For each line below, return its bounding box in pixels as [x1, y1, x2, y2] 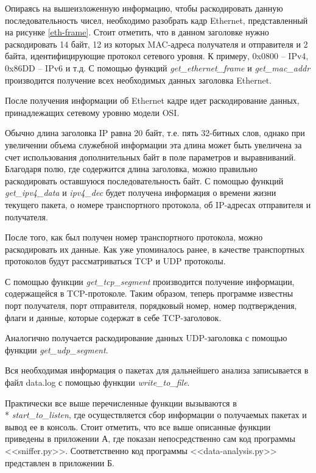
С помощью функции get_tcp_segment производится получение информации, [5, 275, 295, 287]
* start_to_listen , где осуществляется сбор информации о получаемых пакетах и [5, 408, 307, 421]
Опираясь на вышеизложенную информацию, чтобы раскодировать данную [5, 2, 283, 14]
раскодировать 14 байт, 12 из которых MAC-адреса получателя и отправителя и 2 [5, 37, 308, 50]
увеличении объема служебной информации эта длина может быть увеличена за [5, 138, 302, 151]
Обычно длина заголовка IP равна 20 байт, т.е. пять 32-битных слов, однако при [5, 126, 305, 139]
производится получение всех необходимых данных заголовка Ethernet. [5, 73, 272, 86]
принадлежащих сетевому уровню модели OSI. [5, 106, 180, 118]
